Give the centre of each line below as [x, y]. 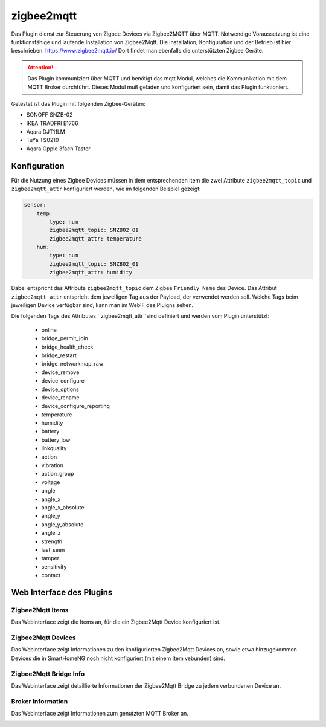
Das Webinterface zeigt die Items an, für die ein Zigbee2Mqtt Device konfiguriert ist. [116, 622]
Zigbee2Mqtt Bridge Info [48, 674]
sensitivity [54, 567]
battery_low [56, 440]
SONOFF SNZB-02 [50, 115]
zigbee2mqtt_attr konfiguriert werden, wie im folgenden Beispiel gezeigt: [106, 189]
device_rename [60, 397]
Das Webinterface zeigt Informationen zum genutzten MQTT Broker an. [100, 714]
